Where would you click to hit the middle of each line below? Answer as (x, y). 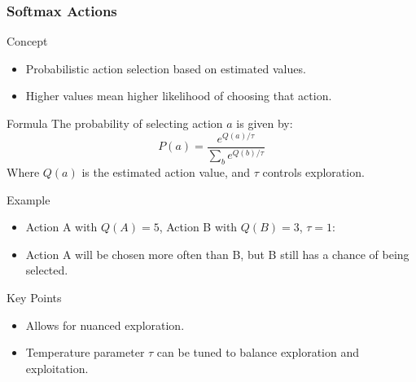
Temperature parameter (85, 352)
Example (28, 199)
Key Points (34, 297)
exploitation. (57, 368)
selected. (47, 270)
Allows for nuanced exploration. (105, 325)
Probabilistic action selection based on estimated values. (166, 68)
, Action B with (198, 227)
